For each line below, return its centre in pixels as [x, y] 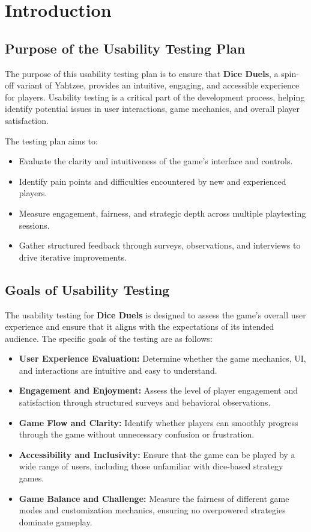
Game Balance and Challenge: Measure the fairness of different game [154, 498]
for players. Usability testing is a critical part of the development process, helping [155, 97]
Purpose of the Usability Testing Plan [125, 48]
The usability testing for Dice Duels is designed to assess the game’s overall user [155, 314]
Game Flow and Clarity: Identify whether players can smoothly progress [159, 422]
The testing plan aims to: [51, 141]
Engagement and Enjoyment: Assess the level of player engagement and [159, 390]
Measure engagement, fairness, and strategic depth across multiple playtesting [162, 213]
